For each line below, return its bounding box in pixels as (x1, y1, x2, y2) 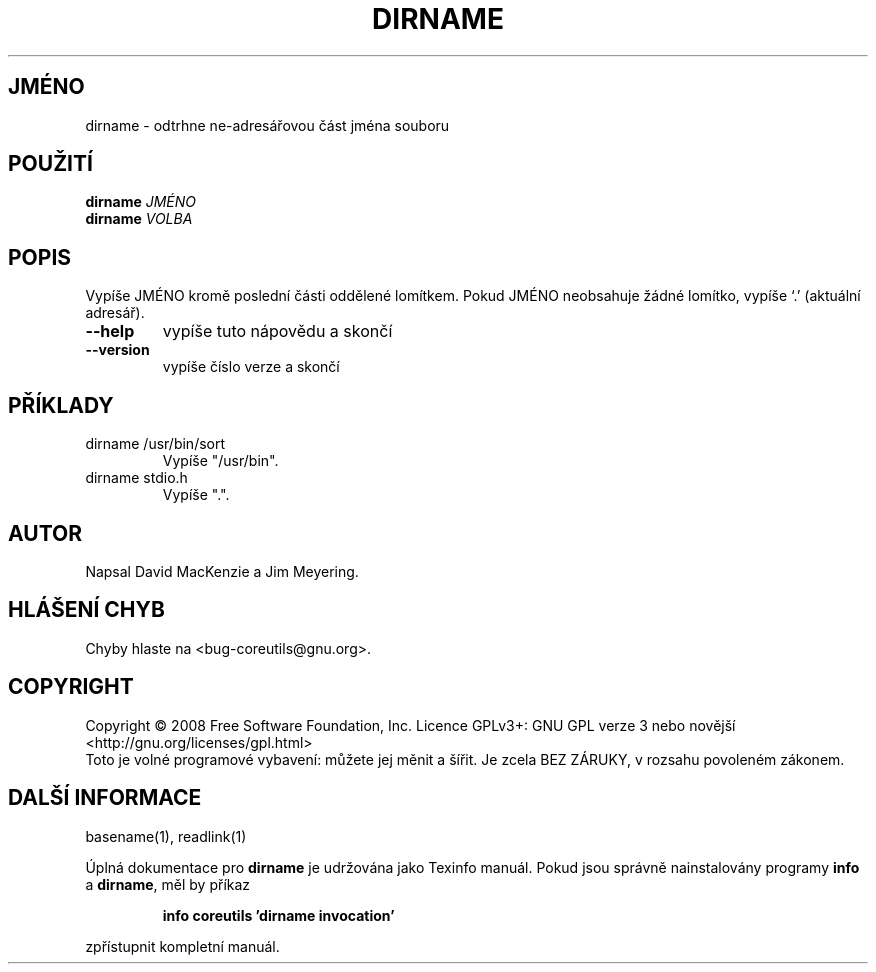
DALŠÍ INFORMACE (8, 785, 202, 811)
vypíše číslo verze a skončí (162, 358, 340, 376)
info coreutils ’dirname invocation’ (162, 906, 395, 924)
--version (85, 341, 150, 359)
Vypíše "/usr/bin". (162, 452, 279, 470)
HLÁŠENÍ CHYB (8, 597, 165, 623)
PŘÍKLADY (8, 392, 114, 418)
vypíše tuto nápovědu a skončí (162, 321, 393, 342)
